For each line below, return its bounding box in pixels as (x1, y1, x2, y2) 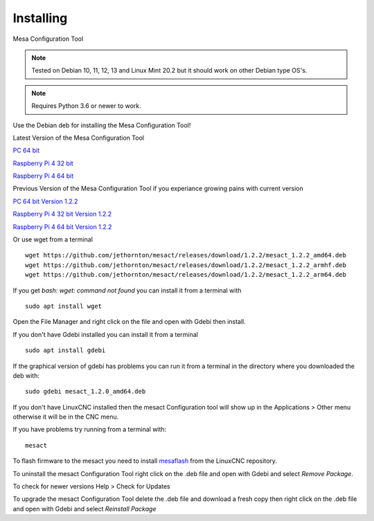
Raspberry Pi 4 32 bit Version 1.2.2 (12, 210, 112, 218)
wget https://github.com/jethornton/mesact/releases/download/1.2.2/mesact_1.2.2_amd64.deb (25, 251, 346, 259)
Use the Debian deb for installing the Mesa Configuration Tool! (12, 121, 191, 129)
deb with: (12, 371, 39, 380)
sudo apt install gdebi (25, 347, 106, 354)
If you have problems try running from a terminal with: (12, 426, 167, 434)
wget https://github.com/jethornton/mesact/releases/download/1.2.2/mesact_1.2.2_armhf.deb (25, 261, 346, 269)
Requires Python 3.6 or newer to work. (31, 102, 141, 110)
